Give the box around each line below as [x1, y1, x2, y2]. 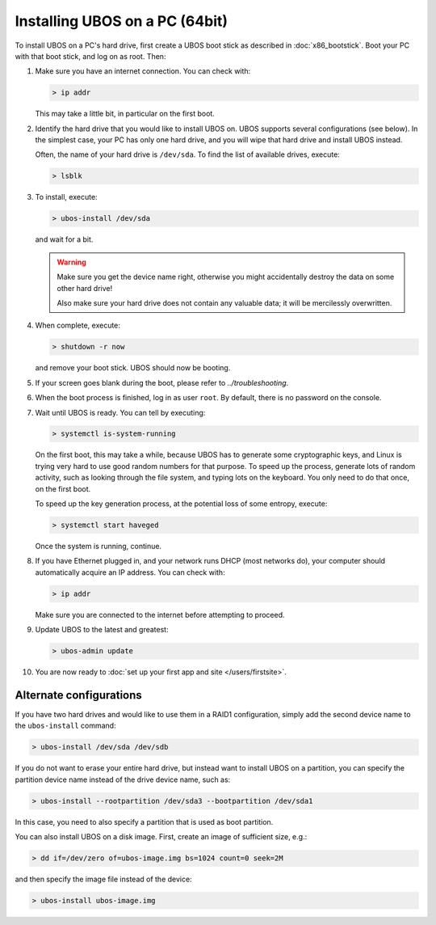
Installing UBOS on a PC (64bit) [15, 12, 228, 30]
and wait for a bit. [35, 234, 94, 244]
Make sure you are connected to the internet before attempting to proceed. [35, 610, 286, 619]
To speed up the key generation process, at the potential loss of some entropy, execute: [35, 499, 328, 509]
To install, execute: [35, 192, 98, 202]
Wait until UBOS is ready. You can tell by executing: [35, 408, 206, 417]
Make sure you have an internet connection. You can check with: [35, 66, 251, 76]
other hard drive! [57, 283, 113, 293]
